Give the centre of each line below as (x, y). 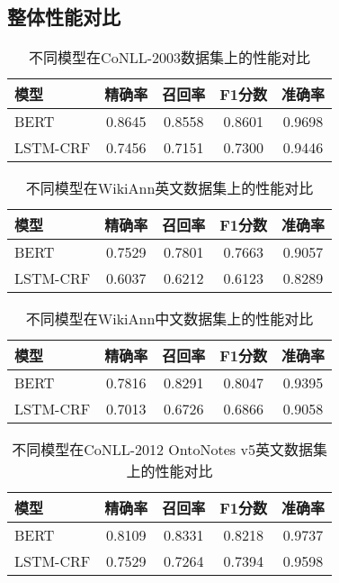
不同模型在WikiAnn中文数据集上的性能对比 (169, 319)
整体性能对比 (64, 17)
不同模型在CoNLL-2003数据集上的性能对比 (169, 58)
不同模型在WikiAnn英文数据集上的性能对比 (169, 188)
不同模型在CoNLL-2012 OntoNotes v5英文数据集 (169, 450)
